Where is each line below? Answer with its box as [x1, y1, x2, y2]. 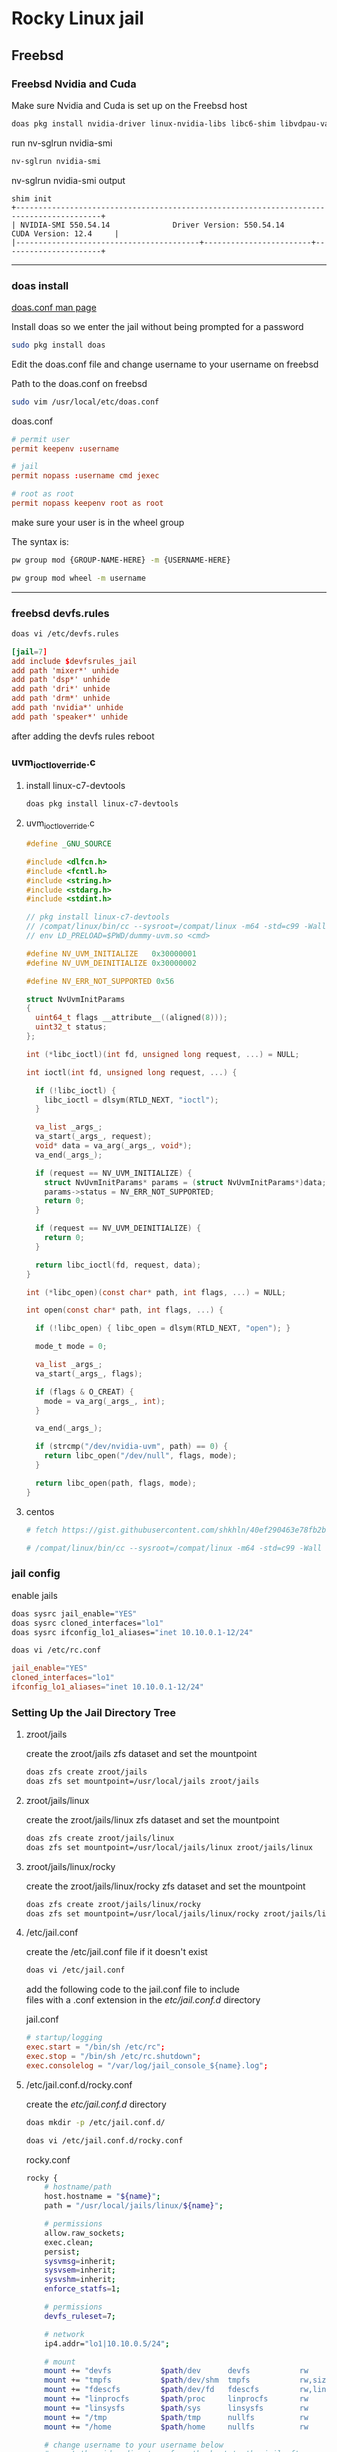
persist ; [44, 2247, 81, 2257]
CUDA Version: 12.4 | [11, 228, 119, 239]
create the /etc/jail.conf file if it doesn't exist [25, 1946, 208, 1958]
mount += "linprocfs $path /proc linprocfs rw [44, 2394, 309, 2404]
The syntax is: [11, 535, 69, 547]
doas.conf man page [11, 301, 97, 313]
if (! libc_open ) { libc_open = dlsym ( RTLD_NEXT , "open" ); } [35, 1323, 291, 1334]
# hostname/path [44, 2182, 112, 2192]
